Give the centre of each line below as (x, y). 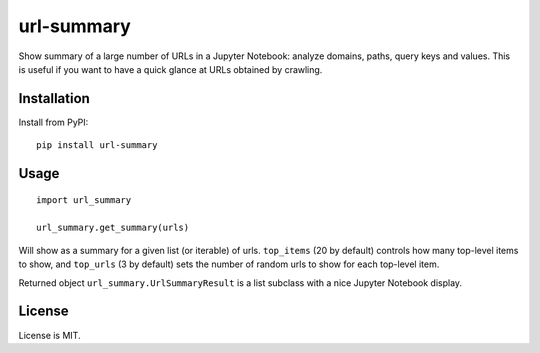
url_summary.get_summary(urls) (113, 228)
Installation (54, 98)
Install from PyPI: (53, 122)
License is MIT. (49, 335)
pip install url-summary (97, 145)
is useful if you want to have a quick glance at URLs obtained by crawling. (170, 69)
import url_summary (84, 199)
